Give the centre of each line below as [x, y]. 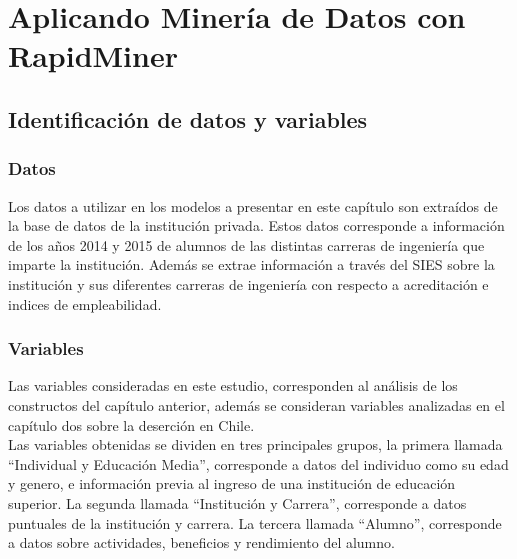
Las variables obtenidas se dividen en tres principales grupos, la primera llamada [255, 444]
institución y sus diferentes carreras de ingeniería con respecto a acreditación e [248, 283]
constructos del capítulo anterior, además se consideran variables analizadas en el [256, 404]
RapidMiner [93, 55]
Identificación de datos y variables [188, 118]
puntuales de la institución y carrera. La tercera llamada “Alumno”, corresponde [255, 522]
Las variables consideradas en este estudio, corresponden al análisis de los [233, 385]
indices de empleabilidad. [85, 303]
